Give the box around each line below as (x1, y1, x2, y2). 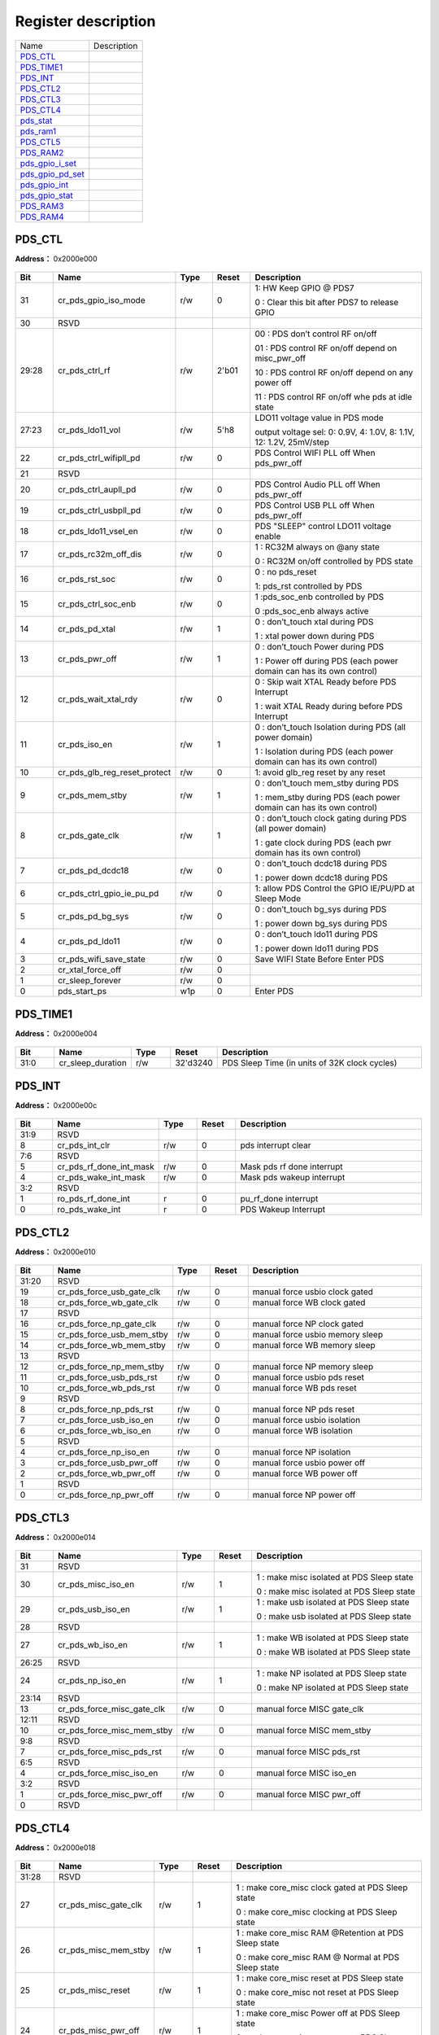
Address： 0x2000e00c (15, 1100, 98, 1110)
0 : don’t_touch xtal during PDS (254, 616, 374, 628)
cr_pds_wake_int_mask (57, 1172, 146, 1184)
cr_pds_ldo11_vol (57, 424, 121, 435)
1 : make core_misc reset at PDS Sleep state (236, 1972, 404, 1984)
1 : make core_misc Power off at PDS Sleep (236, 2007, 401, 2019)
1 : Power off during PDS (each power (254, 655, 398, 667)
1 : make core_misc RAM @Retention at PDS (236, 1927, 404, 1938)
